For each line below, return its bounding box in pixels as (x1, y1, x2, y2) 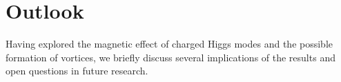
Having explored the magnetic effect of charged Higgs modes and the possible (6, 37, 333, 51)
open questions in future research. (6, 63, 148, 78)
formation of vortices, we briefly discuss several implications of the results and (6, 50, 335, 64)
